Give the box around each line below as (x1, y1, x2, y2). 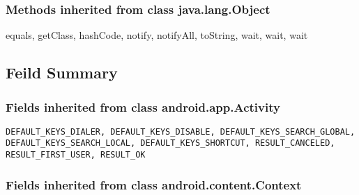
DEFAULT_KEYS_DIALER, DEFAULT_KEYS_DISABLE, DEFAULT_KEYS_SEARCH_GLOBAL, (6, 126, 356, 137)
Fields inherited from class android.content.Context (6, 176, 302, 193)
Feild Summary (6, 62, 118, 83)
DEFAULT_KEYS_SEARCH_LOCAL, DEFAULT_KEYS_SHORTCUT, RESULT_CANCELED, (6, 138, 335, 149)
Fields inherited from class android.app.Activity (6, 98, 280, 115)
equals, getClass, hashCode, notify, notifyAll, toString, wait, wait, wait (6, 28, 308, 42)
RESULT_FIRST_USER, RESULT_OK (6, 150, 146, 160)
